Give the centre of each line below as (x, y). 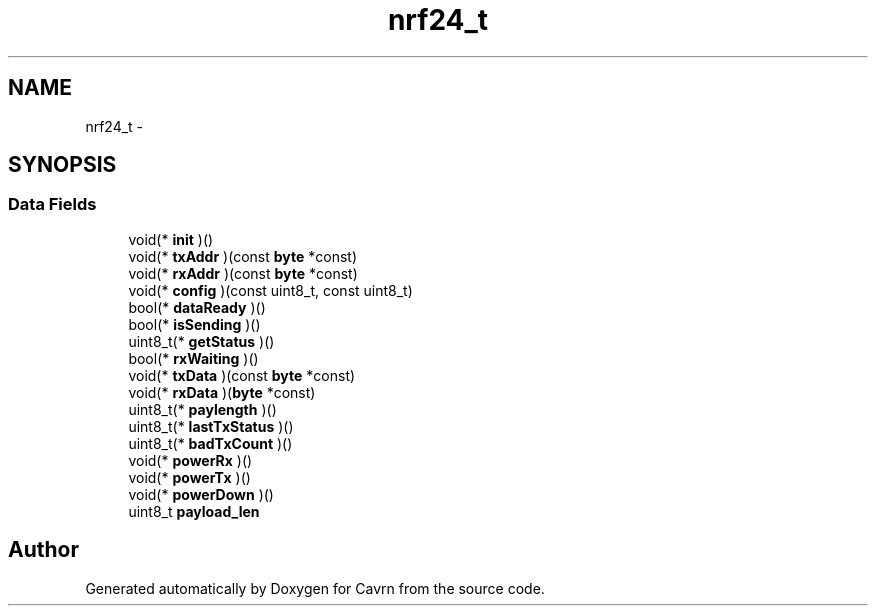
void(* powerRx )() (190, 460)
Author (43, 550)
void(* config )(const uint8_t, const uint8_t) (270, 290)
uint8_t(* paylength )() (202, 409)
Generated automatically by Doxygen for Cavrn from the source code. (315, 588)
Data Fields (52, 204)
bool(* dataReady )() (197, 307)
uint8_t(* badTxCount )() (210, 443)
